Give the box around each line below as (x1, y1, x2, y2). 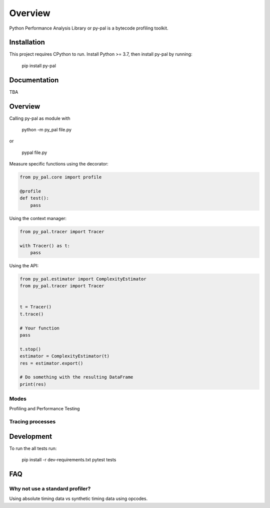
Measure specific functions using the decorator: (9, 161, 108, 167)
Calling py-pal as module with (9, 115, 70, 121)
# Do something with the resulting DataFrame (19, 374, 133, 380)
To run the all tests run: (9, 445, 57, 451)
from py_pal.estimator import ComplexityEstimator (19, 276, 147, 282)
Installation (9, 38, 45, 47)
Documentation (9, 76, 59, 84)
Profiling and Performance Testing (9, 406, 80, 412)
